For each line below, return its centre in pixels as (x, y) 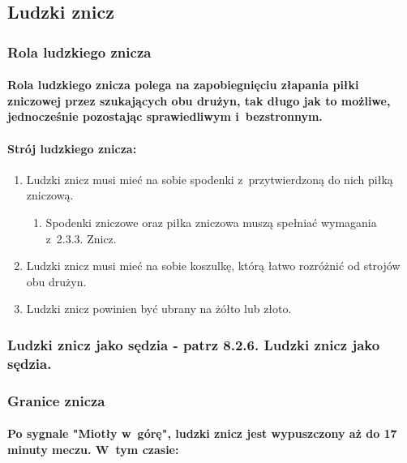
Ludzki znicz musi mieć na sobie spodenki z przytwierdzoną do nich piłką (210, 179)
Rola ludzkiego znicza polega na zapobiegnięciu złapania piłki (183, 85)
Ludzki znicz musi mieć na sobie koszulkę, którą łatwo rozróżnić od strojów (213, 266)
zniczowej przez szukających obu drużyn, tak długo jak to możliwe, (199, 100)
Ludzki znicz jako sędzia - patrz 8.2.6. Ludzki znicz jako (194, 344)
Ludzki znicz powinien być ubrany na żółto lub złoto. (159, 309)
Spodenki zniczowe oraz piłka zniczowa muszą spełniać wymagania (211, 222)
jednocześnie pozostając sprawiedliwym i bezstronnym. (165, 116)
